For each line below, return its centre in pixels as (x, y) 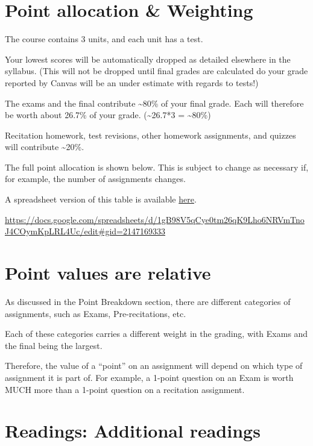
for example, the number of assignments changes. (95, 179)
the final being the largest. (54, 345)
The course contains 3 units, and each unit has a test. (104, 39)
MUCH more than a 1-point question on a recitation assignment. (125, 389)
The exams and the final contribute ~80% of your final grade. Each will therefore (154, 103)
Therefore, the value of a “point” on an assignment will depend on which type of (154, 366)
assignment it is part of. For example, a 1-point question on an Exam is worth (149, 377)
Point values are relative (108, 273)
